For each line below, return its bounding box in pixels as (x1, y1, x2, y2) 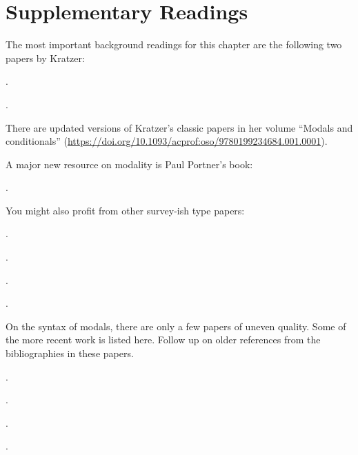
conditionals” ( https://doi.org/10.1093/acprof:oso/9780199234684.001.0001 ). (6, 134, 328, 148)
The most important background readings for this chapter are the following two (6, 37, 342, 52)
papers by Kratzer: (6, 50, 85, 65)
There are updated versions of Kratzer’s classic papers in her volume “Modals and (6, 120, 353, 134)
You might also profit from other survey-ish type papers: (6, 203, 245, 217)
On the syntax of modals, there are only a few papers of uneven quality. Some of (6, 318, 346, 333)
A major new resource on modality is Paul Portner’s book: (6, 156, 253, 171)
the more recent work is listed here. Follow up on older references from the (6, 332, 321, 347)
